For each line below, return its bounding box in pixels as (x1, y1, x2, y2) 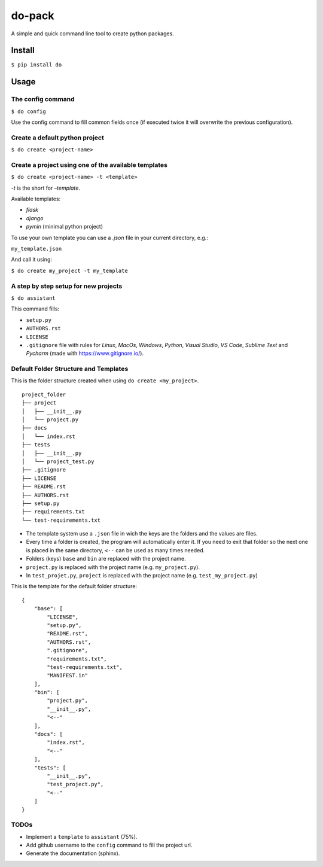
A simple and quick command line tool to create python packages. (11, 30, 175, 37)
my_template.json (11, 245, 62, 253)
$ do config (11, 108, 46, 115)
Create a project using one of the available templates (11, 160, 167, 169)
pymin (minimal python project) (26, 223, 103, 230)
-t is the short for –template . (11, 184, 81, 191)
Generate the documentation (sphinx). (26, 850, 120, 857)
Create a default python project (11, 133, 104, 142)
